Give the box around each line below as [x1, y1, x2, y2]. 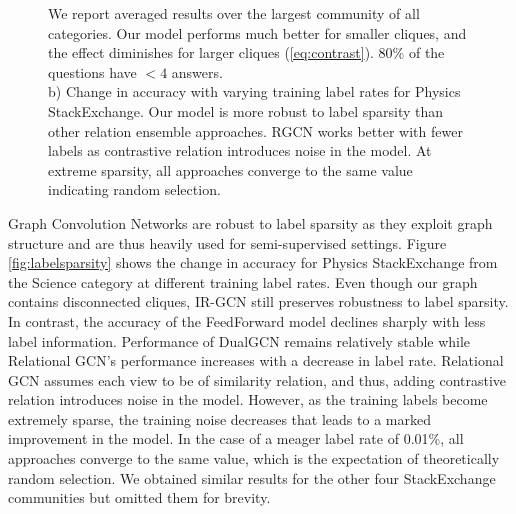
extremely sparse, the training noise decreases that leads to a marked [8, 408, 431, 429]
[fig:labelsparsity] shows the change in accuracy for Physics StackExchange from [8, 252, 498, 273]
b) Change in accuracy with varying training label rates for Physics [48, 81, 461, 102]
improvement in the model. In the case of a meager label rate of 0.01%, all [8, 428, 464, 449]
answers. [171, 61, 223, 82]
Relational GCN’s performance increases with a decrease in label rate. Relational [8, 350, 504, 371]
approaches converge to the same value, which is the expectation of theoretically [8, 448, 500, 469]
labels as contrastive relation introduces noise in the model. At [48, 140, 432, 161]
